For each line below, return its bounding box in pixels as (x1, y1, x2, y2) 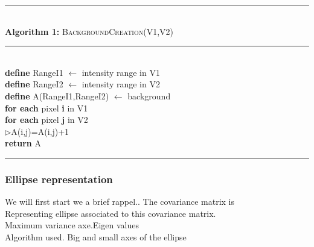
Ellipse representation (5, 171, 113, 186)
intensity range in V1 (82, 66, 160, 78)
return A (5, 137, 41, 149)
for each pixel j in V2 (5, 113, 88, 126)
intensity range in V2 (82, 78, 160, 90)
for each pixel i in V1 (5, 101, 88, 114)
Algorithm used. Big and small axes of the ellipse (5, 230, 187, 243)
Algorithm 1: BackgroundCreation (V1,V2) (5, 25, 174, 37)
